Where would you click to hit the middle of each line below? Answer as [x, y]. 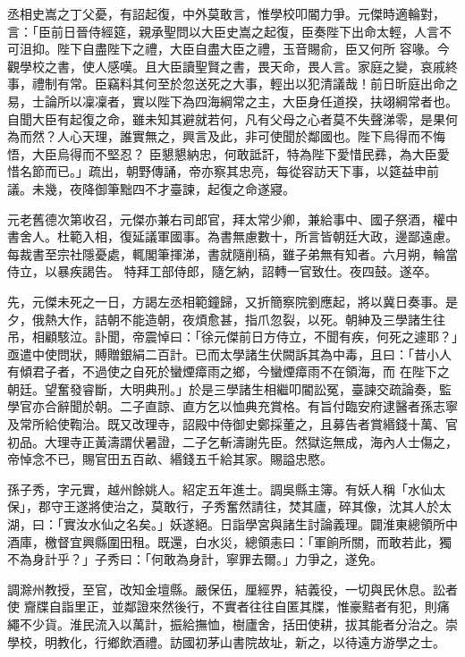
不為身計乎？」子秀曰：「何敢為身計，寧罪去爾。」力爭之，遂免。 [195, 559]
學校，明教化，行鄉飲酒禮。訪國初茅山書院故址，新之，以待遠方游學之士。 [226, 641]
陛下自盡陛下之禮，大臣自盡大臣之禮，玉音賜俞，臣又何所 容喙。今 [253, 49]
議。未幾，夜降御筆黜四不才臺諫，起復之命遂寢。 [151, 188]
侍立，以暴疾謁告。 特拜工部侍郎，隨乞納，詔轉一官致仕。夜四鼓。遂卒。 [222, 271]
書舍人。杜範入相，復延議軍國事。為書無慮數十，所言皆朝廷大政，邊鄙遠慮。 [232, 236]
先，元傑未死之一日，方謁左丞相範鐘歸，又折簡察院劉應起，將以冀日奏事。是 [232, 301]
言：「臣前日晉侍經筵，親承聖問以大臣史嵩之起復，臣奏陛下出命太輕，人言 [223, 31]
